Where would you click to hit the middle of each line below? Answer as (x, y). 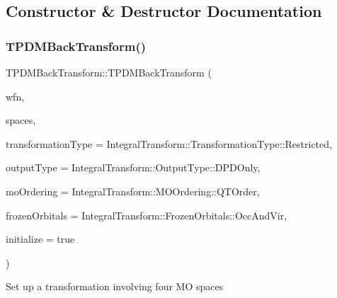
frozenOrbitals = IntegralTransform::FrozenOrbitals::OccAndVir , (147, 215)
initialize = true (40, 239)
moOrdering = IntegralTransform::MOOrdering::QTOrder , (133, 191)
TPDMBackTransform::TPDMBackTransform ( (109, 72)
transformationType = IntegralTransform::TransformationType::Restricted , (169, 143)
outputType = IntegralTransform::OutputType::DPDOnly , (133, 167)
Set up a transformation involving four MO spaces (115, 286)
